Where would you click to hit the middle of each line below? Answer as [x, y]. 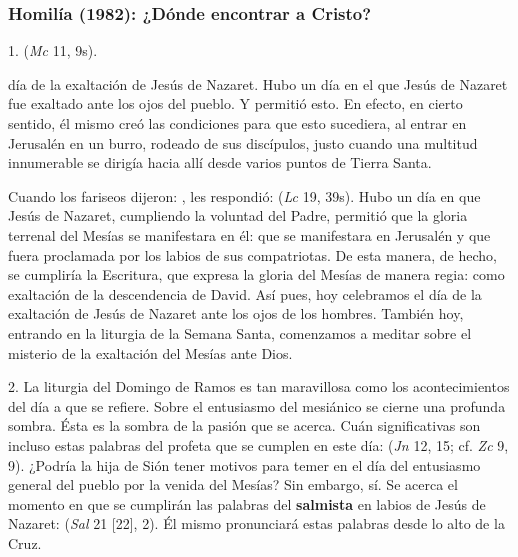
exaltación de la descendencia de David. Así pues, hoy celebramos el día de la [245, 293]
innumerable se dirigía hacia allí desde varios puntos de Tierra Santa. [220, 162]
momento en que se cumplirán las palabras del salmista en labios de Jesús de [247, 503]
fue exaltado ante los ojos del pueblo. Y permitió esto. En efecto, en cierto [235, 103]
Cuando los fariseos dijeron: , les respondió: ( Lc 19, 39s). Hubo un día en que [244, 195]
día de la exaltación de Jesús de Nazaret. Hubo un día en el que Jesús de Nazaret [258, 83]
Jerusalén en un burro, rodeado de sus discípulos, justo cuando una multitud [243, 142]
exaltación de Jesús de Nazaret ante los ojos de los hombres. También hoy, [236, 313]
